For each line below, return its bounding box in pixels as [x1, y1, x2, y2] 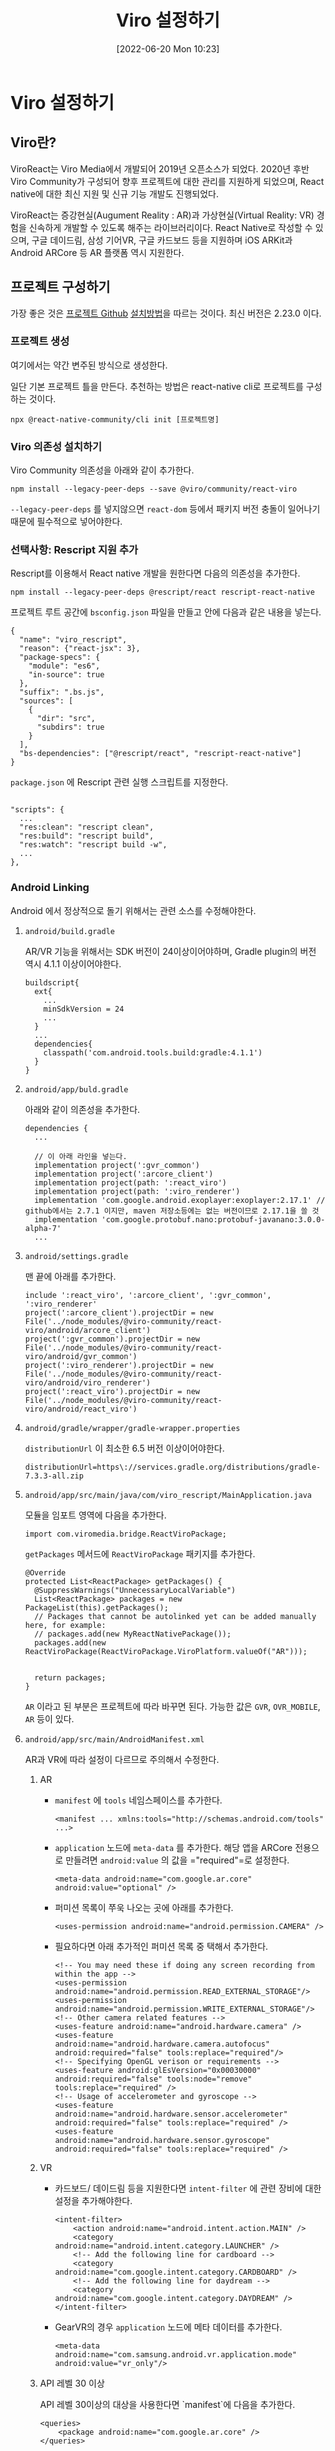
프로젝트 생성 [10, 334, 70, 348]
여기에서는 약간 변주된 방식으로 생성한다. [10, 359, 168, 371]
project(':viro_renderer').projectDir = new [24, 1360, 214, 1370]
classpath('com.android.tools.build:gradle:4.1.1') [43, 1047, 263, 1058]
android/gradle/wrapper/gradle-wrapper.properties [24, 1423, 241, 1433]
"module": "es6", [28, 661, 101, 671]
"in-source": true [28, 670, 105, 680]
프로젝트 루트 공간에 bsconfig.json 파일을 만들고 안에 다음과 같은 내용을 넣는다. [10, 606, 322, 618]
